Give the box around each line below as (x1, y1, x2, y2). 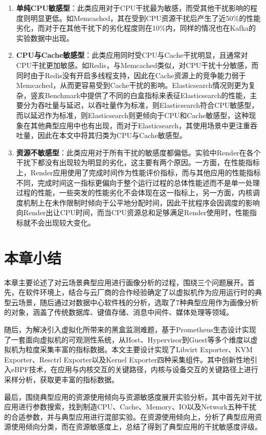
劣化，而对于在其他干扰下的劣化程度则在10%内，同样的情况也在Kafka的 (16, 22, 256, 33)
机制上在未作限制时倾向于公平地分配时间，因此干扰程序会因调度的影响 (23, 197, 260, 208)
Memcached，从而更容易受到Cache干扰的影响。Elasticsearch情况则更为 (16, 80, 249, 90)
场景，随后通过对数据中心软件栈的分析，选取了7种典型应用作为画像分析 (18, 296, 258, 307)
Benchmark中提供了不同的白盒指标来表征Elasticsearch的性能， (45, 89, 250, 100)
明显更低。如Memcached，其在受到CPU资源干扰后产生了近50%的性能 (30, 12, 261, 23)
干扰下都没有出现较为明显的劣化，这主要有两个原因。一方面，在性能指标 (16, 157, 260, 168)
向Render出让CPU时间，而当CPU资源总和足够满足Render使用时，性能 (16, 207, 250, 218)
